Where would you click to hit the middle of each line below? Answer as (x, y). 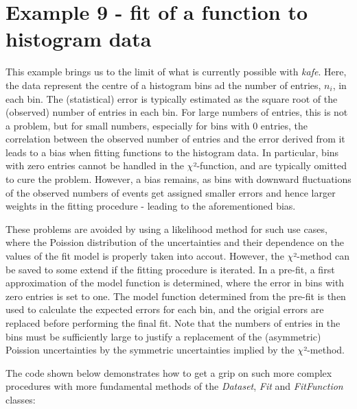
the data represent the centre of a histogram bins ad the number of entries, (163, 85)
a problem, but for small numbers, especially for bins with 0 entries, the (157, 125)
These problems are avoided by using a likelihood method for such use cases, (166, 228)
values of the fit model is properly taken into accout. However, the (145, 256)
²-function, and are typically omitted (270, 165)
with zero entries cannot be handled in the (95, 165)
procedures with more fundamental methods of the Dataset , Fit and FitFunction (174, 386)
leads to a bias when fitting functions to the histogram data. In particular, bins (172, 152)
